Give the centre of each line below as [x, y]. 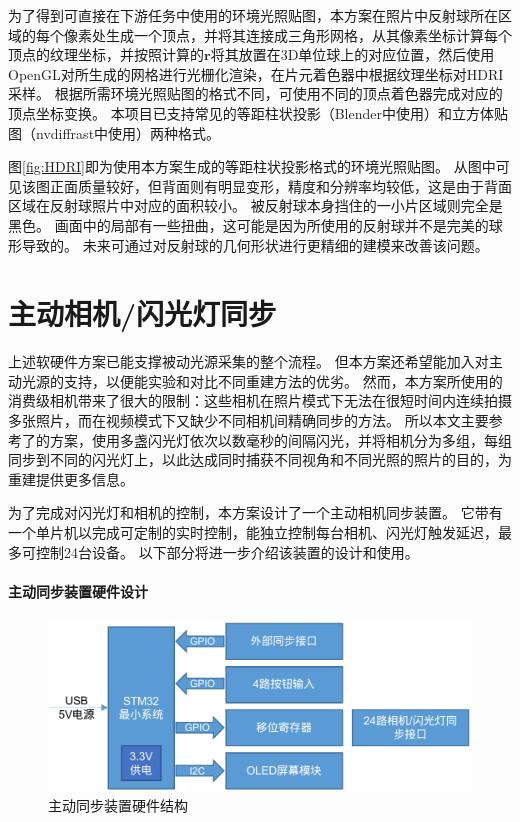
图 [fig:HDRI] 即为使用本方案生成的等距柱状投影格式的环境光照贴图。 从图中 [252, 166]
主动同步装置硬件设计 [78, 590]
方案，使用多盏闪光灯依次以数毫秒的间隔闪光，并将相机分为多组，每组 [280, 439]
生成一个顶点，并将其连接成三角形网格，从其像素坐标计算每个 [308, 34]
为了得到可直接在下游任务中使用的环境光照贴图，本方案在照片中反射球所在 [253, 15]
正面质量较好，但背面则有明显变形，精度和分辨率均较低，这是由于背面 [280, 185]
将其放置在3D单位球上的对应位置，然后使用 [352, 54]
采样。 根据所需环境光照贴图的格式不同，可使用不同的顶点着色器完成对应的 [255, 93]
